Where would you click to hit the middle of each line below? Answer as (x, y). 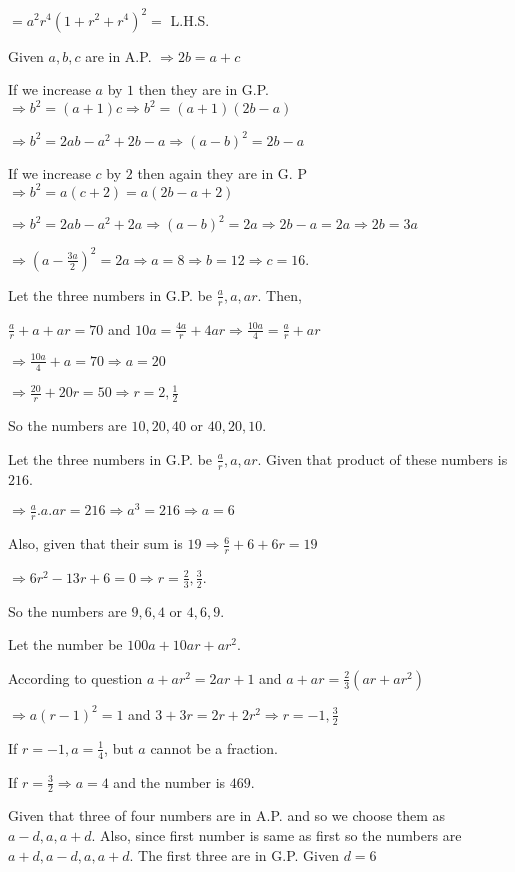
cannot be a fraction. (214, 747)
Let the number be (65, 644)
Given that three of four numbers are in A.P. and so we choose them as (227, 815)
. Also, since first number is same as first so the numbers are (276, 834)
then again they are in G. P (222, 172)
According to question (75, 677)
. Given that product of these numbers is (382, 458)
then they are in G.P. (204, 89)
